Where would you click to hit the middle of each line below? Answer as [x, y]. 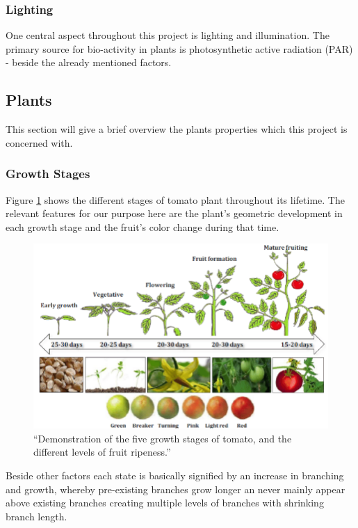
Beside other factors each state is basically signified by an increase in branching [175, 475]
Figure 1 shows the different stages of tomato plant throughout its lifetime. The [175, 199]
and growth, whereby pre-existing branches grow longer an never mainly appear [176, 489]
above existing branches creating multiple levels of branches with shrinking [165, 503]
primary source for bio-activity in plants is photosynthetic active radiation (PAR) [179, 48]
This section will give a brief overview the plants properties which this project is [177, 129]
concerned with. [39, 142]
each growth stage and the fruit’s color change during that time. [143, 226]
